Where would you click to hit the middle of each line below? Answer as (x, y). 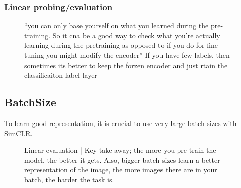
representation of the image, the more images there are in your (121, 170)
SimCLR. (18, 133)
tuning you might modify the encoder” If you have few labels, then (127, 55)
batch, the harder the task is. (69, 179)
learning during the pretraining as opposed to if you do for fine (121, 45)
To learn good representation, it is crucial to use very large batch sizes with (120, 123)
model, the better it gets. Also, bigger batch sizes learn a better (122, 160)
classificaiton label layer (61, 75)
